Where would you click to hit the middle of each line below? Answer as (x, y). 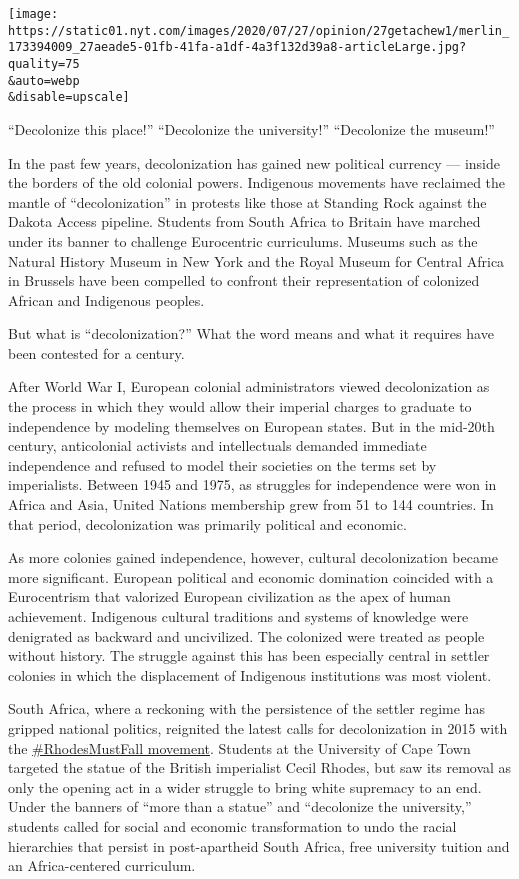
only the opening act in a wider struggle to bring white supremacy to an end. (245, 786)
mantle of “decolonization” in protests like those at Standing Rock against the (247, 201)
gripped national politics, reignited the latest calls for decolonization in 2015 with (258, 727)
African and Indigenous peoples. (106, 299)
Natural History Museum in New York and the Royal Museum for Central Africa (256, 260)
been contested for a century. (96, 352)
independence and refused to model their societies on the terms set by (222, 464)
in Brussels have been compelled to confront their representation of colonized (244, 280)
